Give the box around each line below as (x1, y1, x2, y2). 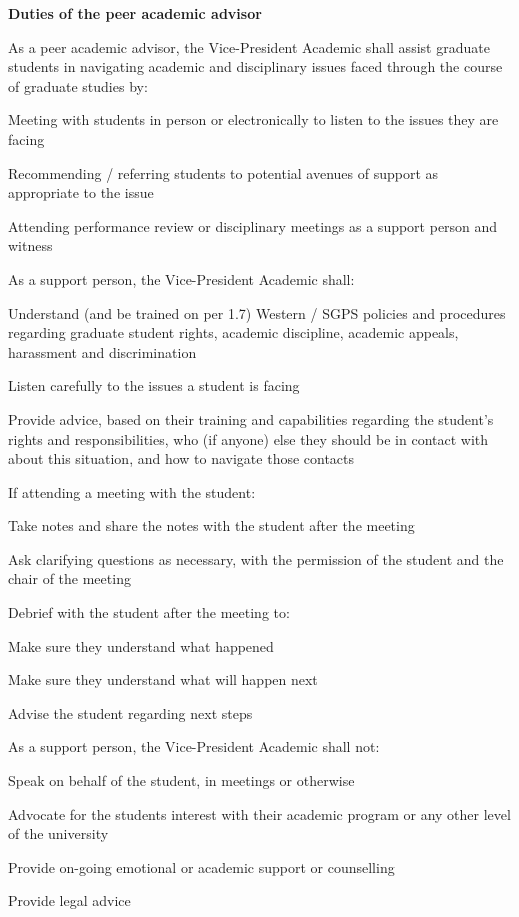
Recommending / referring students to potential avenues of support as (8, 162, 439, 183)
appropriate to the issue (8, 182, 154, 203)
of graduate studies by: (8, 75, 148, 96)
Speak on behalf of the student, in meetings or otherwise (8, 770, 355, 791)
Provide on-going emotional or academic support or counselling (8, 856, 395, 877)
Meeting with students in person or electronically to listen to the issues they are (8, 109, 499, 130)
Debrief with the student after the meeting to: (8, 602, 290, 623)
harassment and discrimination (8, 341, 197, 362)
